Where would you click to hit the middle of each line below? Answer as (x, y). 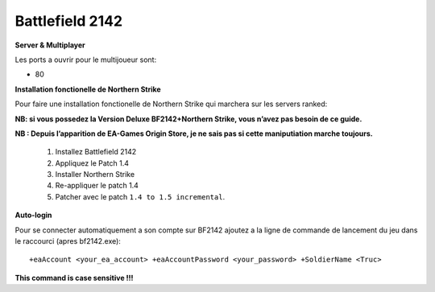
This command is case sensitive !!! (74, 278)
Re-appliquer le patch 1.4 (97, 186)
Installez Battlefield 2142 (96, 152)
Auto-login (33, 215)
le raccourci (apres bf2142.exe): (68, 241)
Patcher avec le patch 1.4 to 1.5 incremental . (140, 196)
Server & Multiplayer (50, 45)
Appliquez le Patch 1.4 (92, 163)
